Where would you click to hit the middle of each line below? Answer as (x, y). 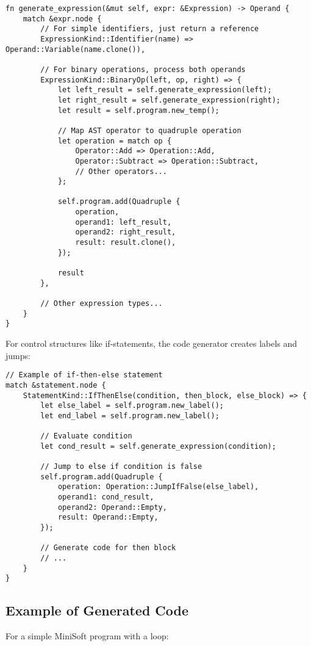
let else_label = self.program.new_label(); (132, 406)
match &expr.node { (62, 19)
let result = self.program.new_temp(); (138, 110)
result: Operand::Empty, (108, 517)
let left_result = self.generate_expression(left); (165, 90)
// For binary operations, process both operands (143, 69)
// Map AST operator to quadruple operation (149, 130)
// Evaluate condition (86, 436)
